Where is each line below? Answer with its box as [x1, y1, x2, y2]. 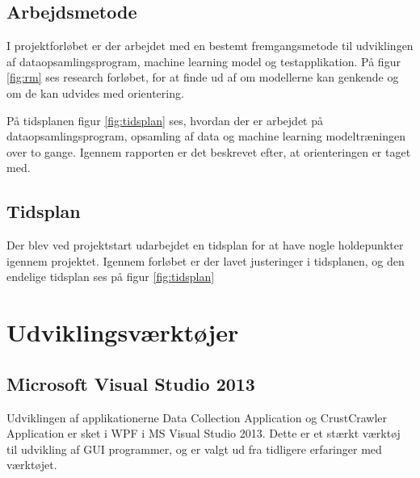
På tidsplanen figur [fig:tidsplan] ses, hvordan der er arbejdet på [6, 111, 324, 128]
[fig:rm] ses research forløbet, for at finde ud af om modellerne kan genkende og [6, 69, 399, 86]
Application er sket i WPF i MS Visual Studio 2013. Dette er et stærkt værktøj [6, 425, 401, 442]
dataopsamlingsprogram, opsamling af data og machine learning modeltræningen [6, 128, 405, 145]
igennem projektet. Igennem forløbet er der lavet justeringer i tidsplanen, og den [6, 252, 405, 269]
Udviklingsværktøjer [6, 316, 239, 349]
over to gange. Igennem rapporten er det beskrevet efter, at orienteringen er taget [6, 143, 411, 160]
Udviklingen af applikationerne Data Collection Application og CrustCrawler [6, 409, 388, 426]
